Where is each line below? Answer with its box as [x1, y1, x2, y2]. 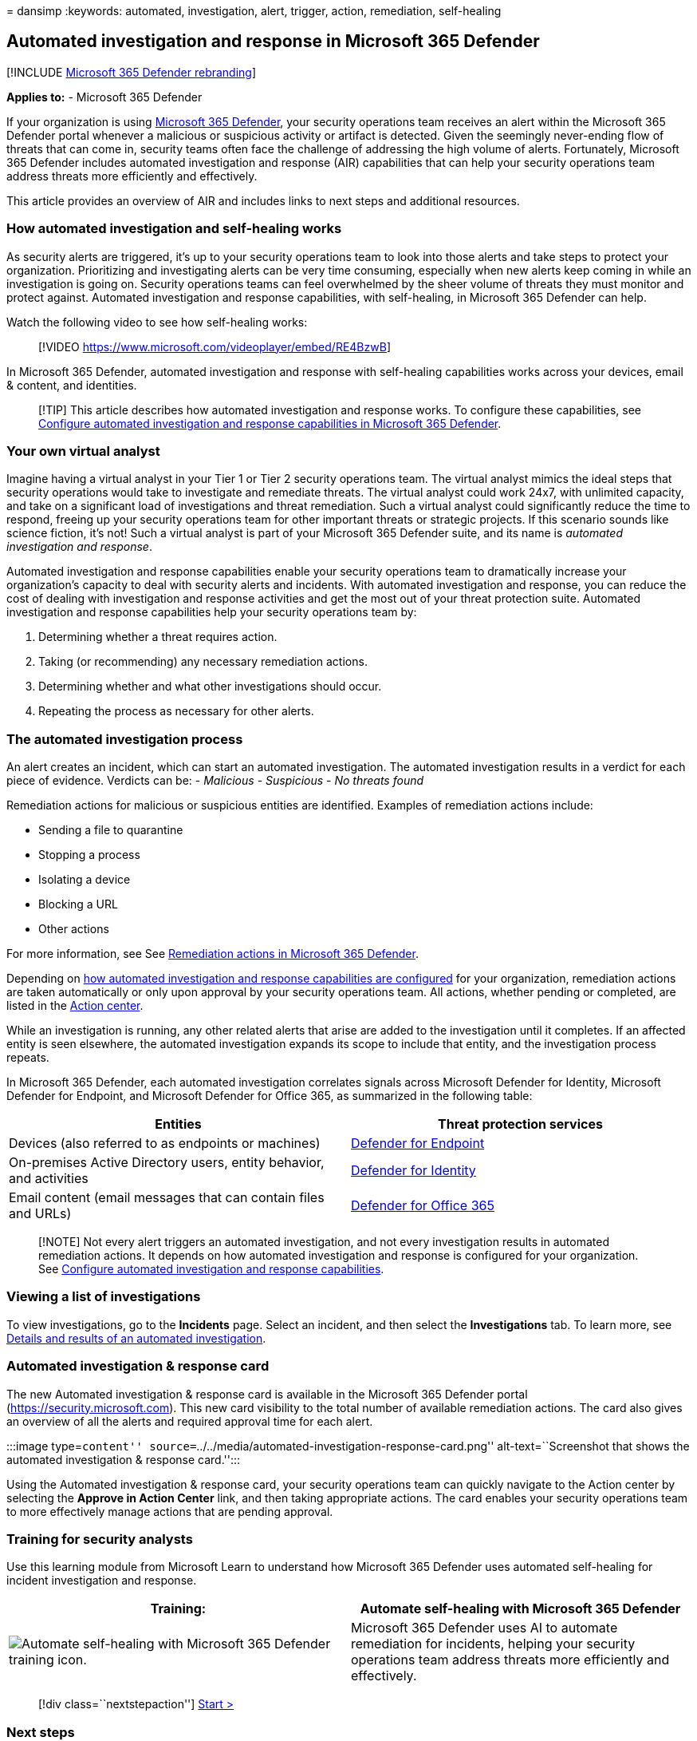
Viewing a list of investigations [6, 1288, 201, 1305]
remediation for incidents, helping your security [351, 1636, 636, 1652]
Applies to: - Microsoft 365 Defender [6, 89, 203, 104]
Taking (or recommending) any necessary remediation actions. [38, 655, 368, 669]
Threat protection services [438, 1116, 603, 1133]
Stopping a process [38, 848, 140, 862]
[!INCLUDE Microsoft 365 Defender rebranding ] [6, 65, 257, 79]
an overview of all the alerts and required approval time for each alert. [6, 1414, 373, 1428]
